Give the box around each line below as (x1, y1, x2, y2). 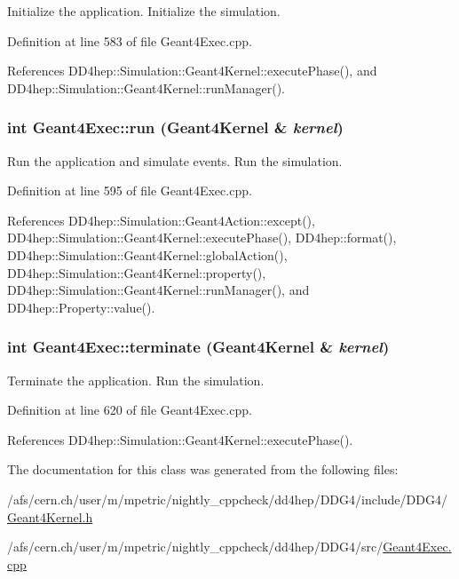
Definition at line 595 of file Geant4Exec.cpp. (7, 181, 252, 200)
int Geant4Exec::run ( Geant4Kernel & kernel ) (7, 116, 344, 139)
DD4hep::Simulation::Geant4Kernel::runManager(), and (7, 281, 310, 299)
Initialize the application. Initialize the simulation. (7, 2, 281, 20)
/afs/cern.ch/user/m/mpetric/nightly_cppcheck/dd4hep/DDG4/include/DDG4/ (7, 489, 447, 508)
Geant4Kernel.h (7, 507, 93, 526)
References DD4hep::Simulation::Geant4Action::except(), (7, 210, 315, 229)
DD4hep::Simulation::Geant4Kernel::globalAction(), (7, 245, 288, 264)
